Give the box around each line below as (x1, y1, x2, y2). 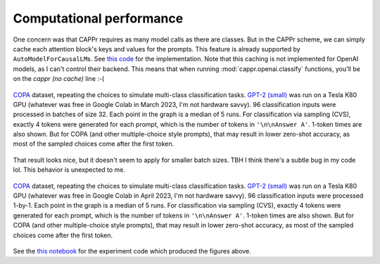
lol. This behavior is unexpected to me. (13, 165, 126, 174)
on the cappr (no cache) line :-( (13, 75, 105, 83)
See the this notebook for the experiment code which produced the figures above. (13, 246, 251, 255)
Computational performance (13, 11, 184, 26)
